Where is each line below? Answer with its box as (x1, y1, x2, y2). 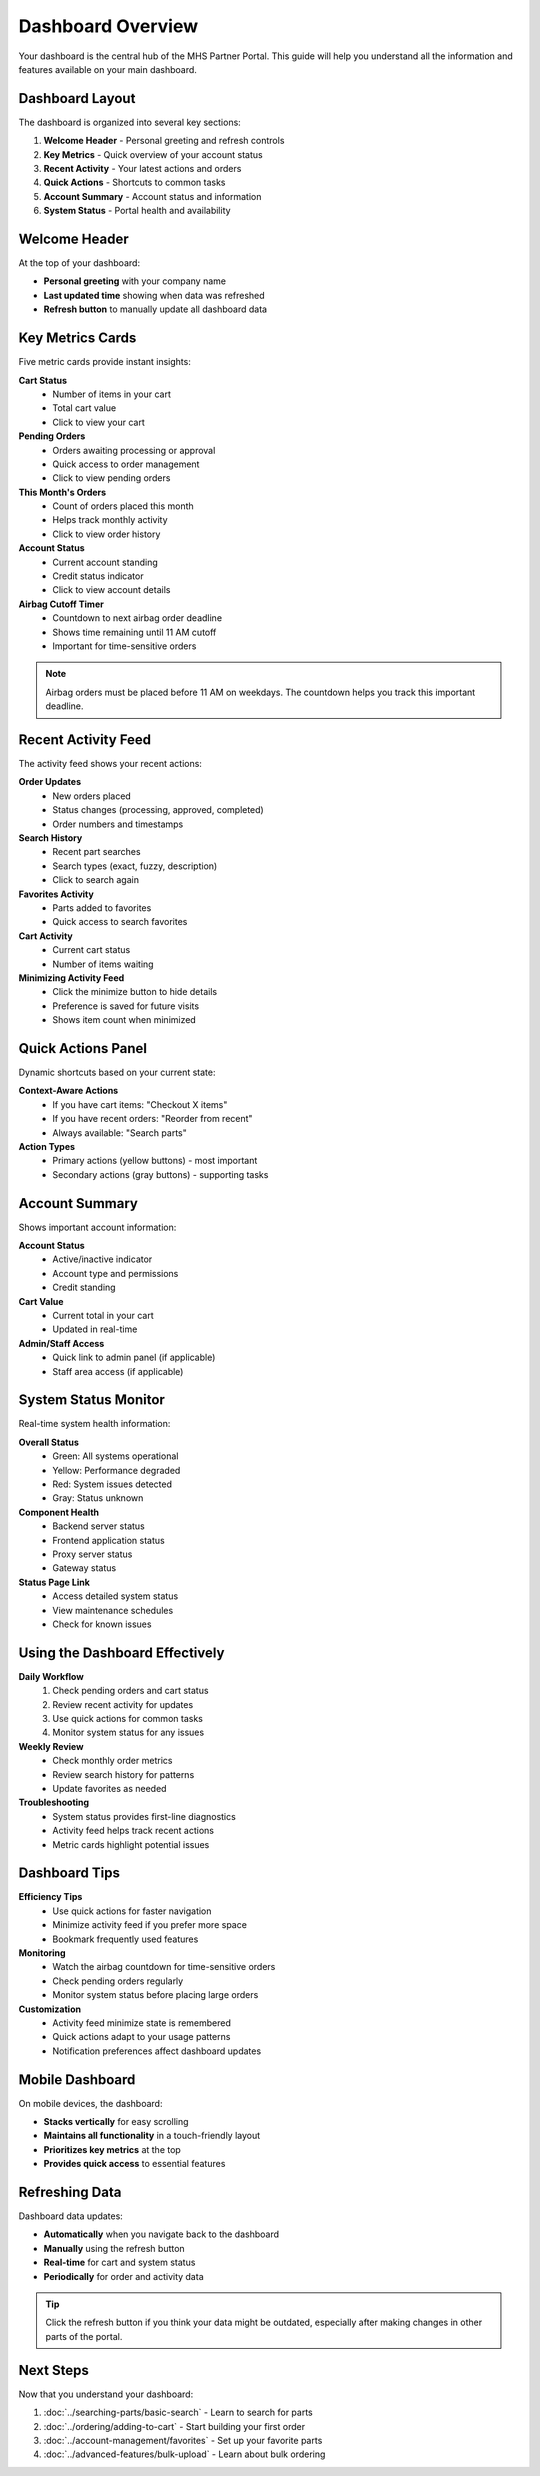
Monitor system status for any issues (52, 1726, 205, 1739)
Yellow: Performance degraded (52, 1464, 181, 1476)
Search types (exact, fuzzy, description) (52, 860, 218, 872)
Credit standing (52, 1281, 116, 1294)
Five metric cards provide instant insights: (18, 356, 192, 368)
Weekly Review (18, 1740, 84, 1752)
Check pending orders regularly (52, 1975, 184, 1987)
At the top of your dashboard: (18, 257, 140, 269)
